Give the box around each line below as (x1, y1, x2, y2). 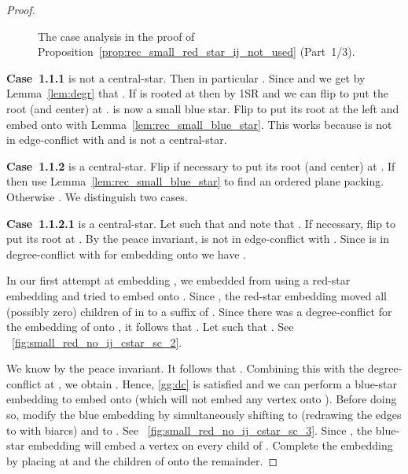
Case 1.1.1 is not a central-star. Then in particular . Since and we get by (6, 69, 366, 86)
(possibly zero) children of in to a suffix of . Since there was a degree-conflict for (6, 303, 392, 319)
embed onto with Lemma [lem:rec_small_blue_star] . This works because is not (6, 116, 392, 132)
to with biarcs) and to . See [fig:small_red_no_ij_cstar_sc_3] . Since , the (6, 421, 373, 438)
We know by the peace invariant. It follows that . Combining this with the (6, 360, 365, 377)
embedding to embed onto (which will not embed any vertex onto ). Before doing (6, 391, 397, 407)
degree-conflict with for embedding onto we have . (6, 245, 246, 262)
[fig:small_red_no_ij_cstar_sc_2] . (12, 333, 182, 350)
